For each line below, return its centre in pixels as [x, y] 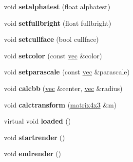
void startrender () [35, 137]
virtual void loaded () [38, 121]
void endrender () [33, 153]
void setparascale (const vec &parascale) [67, 72]
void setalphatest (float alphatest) [57, 6]
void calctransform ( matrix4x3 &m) [60, 104]
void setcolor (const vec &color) [53, 55]
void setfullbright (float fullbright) [58, 23]
